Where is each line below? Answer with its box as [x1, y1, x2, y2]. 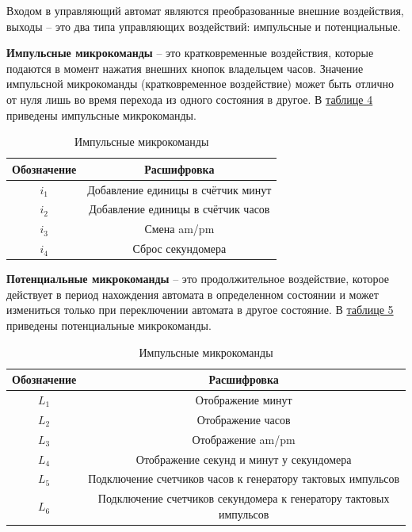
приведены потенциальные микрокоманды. [6, 317, 212, 333]
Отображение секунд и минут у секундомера [135, 450, 352, 467]
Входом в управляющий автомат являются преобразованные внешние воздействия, [6, 2, 404, 18]
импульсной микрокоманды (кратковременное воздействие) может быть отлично [6, 75, 394, 92]
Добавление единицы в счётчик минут [87, 181, 272, 197]
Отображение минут [195, 392, 292, 408]
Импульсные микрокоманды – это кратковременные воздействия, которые [6, 44, 374, 61]
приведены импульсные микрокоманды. [6, 106, 196, 123]
